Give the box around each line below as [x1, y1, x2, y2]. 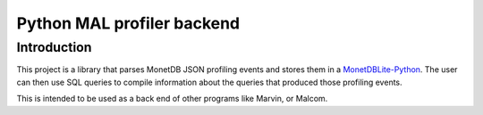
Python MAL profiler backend [16, 13, 241, 33]
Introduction [16, 39, 92, 55]
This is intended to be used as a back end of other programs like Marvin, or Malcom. [16, 94, 328, 104]
